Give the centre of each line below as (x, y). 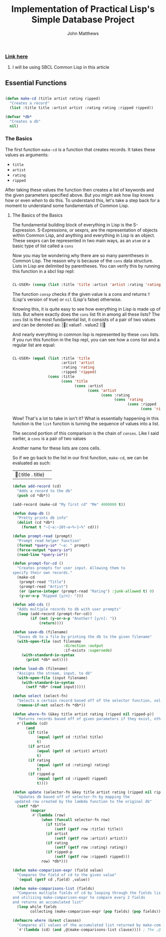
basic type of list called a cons (43, 246)
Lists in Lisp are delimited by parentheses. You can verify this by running (86, 266)
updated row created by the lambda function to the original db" (83, 801)
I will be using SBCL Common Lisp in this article (61, 67)
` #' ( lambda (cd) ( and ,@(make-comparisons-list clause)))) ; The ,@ (89, 930)
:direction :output (83, 646)
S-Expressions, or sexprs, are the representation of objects (98, 230)
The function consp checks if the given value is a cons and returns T (81, 294)
